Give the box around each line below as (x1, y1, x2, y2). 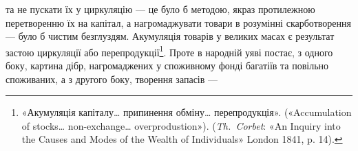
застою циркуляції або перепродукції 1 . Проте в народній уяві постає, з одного (6, 43, 333, 59)
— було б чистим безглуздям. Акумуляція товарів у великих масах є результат (6, 29, 335, 43)
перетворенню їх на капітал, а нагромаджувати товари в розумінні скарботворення (6, 15, 351, 30)
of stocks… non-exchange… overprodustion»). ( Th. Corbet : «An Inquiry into (21, 118, 341, 132)
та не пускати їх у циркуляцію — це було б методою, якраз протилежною (6, 2, 315, 16)
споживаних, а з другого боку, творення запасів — (6, 71, 218, 86)
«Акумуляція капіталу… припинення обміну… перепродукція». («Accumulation (21, 105, 352, 119)
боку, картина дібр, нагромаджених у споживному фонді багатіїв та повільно (6, 58, 329, 73)
